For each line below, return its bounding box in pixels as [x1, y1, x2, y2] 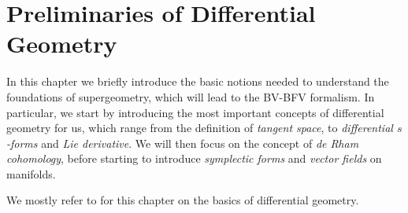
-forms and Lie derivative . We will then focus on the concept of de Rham [6, 134, 359, 151]
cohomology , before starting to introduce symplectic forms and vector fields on [6, 150, 382, 167]
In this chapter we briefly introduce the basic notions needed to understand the [6, 73, 389, 90]
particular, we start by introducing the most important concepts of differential [6, 104, 384, 120]
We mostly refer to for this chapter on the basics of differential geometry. [6, 192, 359, 208]
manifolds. [6, 165, 56, 182]
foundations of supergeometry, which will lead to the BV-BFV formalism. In [6, 88, 375, 105]
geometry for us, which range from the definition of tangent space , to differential [6, 119, 393, 136]
